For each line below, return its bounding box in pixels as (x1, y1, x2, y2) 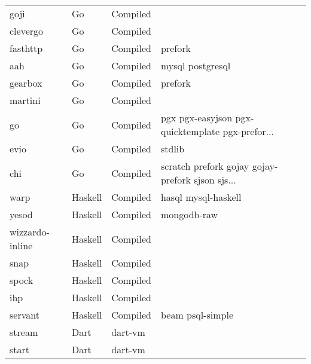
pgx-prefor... (222, 124, 274, 138)
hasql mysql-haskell (160, 190, 242, 204)
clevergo (10, 24, 44, 38)
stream (10, 325, 38, 339)
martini (10, 93, 41, 107)
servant (10, 308, 39, 322)
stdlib (160, 142, 185, 155)
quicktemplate (160, 124, 220, 138)
